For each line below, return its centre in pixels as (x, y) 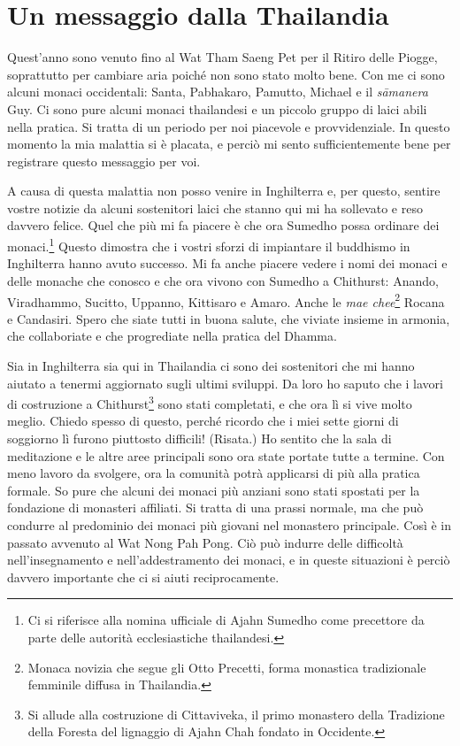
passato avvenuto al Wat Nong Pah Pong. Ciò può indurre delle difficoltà (205, 542)
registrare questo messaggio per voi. (104, 161)
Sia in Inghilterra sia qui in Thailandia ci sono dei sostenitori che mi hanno (211, 365)
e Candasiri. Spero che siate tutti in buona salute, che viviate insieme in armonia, (229, 318)
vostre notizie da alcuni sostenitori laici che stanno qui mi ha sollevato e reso (215, 208)
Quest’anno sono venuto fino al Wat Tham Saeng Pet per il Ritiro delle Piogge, (222, 57)
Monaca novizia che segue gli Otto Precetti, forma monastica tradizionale (227, 667)
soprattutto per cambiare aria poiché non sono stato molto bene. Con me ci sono (226, 74)
